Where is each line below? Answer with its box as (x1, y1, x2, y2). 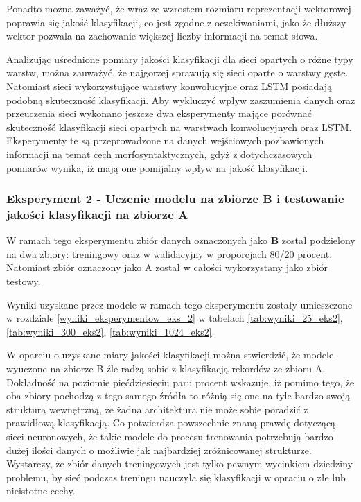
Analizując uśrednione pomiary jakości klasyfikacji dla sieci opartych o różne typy (6, 51, 353, 66)
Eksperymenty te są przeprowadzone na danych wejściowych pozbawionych (6, 133, 324, 148)
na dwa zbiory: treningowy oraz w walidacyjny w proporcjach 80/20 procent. (6, 246, 333, 261)
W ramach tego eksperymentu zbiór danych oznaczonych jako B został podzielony (6, 233, 355, 248)
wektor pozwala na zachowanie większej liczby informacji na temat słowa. (6, 28, 318, 43)
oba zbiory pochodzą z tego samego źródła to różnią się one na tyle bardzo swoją (6, 388, 351, 403)
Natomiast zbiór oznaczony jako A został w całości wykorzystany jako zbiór (6, 260, 328, 275)
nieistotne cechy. (6, 483, 76, 498)
